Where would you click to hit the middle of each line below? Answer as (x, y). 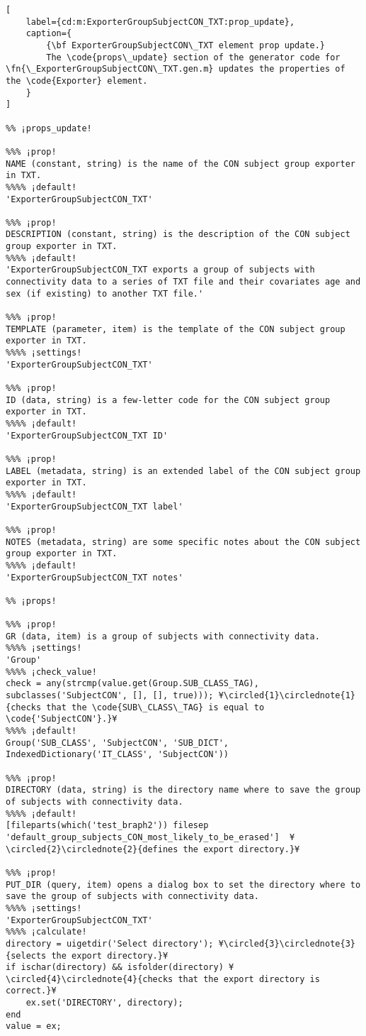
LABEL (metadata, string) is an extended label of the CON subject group (183, 471)
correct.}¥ (31, 991)
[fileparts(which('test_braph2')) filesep (107, 826)
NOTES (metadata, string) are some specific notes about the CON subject (183, 542)
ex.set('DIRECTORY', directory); (104, 1003)
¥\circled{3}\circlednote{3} (287, 943)
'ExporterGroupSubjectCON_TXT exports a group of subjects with (160, 270)
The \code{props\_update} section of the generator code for (193, 57)
